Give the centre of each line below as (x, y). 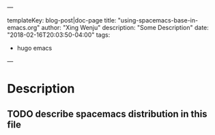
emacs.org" (24, 28)
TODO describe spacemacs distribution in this (107, 114)
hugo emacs (34, 48)
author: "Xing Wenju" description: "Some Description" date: (125, 28)
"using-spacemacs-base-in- (158, 20)
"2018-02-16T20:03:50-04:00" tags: (59, 35)
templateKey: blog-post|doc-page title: (62, 20)
